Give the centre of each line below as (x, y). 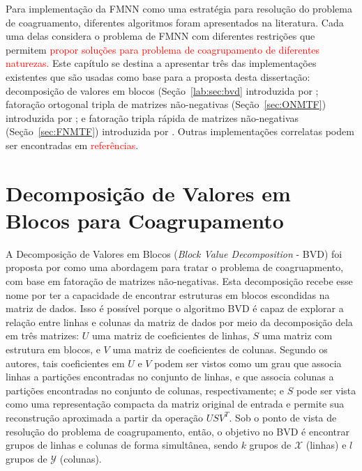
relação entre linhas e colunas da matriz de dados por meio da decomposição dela (179, 322)
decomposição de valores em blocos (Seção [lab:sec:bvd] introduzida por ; (162, 90)
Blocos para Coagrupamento (145, 220)
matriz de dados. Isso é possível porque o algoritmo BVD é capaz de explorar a (175, 308)
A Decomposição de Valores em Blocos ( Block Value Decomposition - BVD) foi (174, 253)
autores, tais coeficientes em (65, 363)
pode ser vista (326, 390)
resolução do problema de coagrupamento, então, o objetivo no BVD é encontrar (178, 431)
